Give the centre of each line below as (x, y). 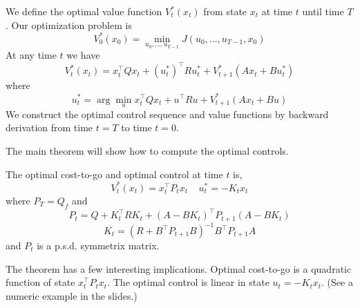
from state (225, 11)
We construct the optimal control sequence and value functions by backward (167, 114)
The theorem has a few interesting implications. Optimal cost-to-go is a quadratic (179, 268)
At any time (31, 55)
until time (323, 11)
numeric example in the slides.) (72, 295)
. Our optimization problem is (69, 25)
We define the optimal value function (84, 11)
